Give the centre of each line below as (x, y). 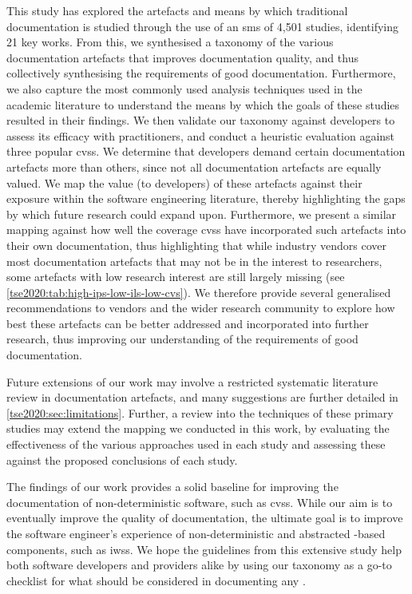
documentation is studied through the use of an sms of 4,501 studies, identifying (203, 26)
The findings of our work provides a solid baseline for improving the (172, 487)
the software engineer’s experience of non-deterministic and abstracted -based (196, 533)
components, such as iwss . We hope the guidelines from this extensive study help (204, 549)
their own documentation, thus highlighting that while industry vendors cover (197, 245)
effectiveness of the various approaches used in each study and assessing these (196, 444)
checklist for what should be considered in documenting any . (156, 580)
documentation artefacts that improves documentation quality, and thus (182, 57)
